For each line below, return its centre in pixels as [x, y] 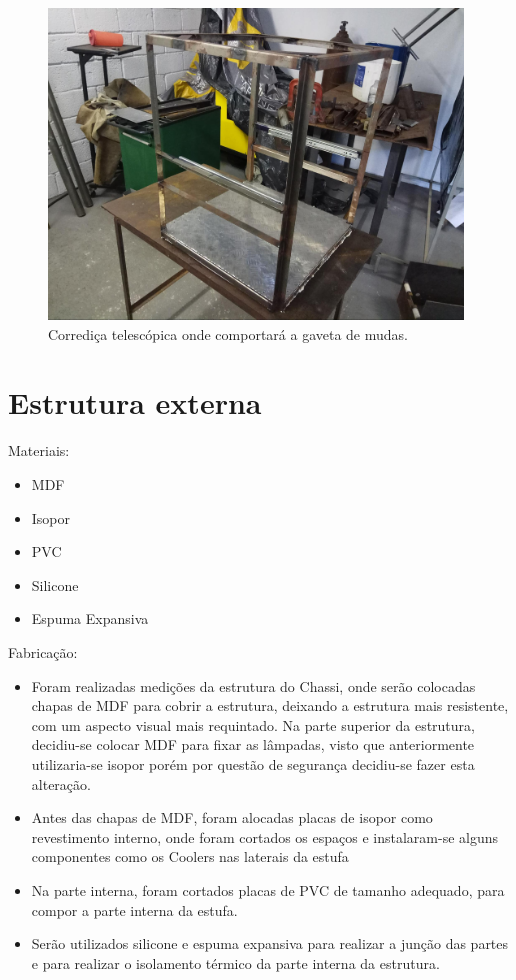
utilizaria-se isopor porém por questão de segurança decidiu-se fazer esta [253, 763]
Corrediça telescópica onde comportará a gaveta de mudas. [228, 333]
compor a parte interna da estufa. [134, 909]
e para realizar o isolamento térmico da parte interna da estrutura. [235, 962]
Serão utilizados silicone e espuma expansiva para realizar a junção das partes [270, 943]
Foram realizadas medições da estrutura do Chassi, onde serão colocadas [253, 685]
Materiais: [39, 450]
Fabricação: [43, 651]
